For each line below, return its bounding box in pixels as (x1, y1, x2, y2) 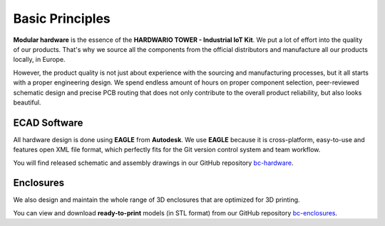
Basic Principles (13, 11, 111, 26)
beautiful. (13, 98, 41, 107)
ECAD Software (13, 117, 83, 129)
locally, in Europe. (13, 55, 66, 64)
